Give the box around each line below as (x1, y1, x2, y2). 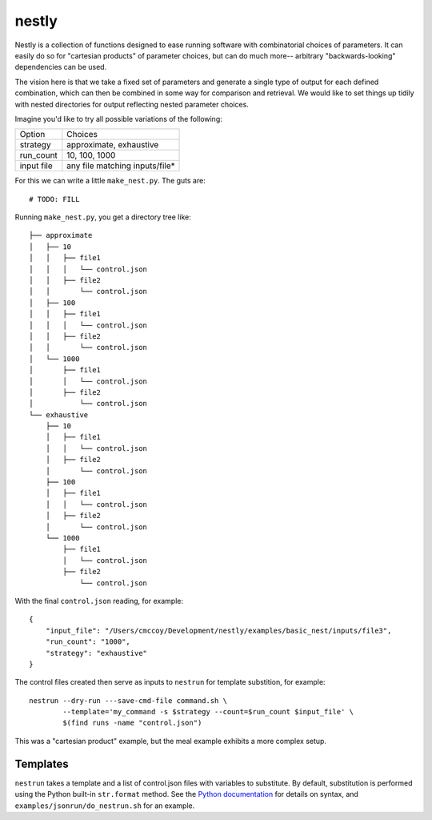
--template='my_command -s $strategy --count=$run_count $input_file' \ (62, 707, 354, 717)
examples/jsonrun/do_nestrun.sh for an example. (14, 801, 195, 810)
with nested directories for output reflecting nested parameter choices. (14, 99, 250, 109)
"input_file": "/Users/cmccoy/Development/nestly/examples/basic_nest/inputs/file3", (45, 625, 392, 635)
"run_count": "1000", (45, 637, 131, 646)
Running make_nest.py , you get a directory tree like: (14, 212, 191, 222)
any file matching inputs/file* (66, 160, 175, 171)
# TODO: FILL (29, 195, 80, 203)
